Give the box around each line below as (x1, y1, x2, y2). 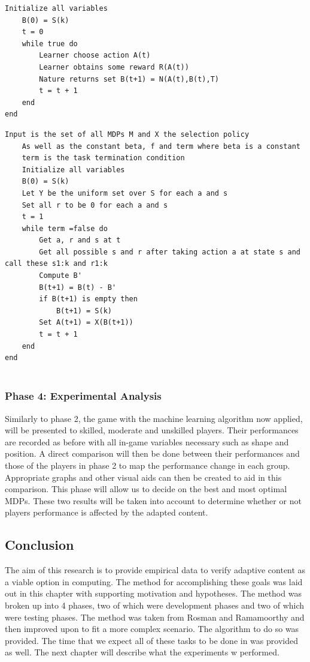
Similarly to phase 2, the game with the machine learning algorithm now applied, (5, 412, 303, 424)
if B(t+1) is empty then (39, 295, 138, 304)
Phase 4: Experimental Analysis (5, 388, 162, 403)
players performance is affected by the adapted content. (5, 506, 208, 519)
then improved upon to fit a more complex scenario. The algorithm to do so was (5, 622, 299, 635)
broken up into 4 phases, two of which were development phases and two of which (5, 598, 305, 611)
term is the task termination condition (22, 154, 185, 163)
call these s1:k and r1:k (5, 259, 108, 268)
